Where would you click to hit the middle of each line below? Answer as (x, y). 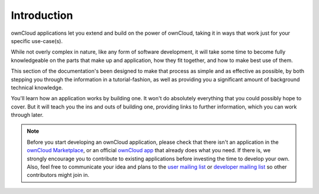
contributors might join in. (58, 175)
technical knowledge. (37, 87)
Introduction (42, 15)
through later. (27, 115)
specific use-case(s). (37, 41)
